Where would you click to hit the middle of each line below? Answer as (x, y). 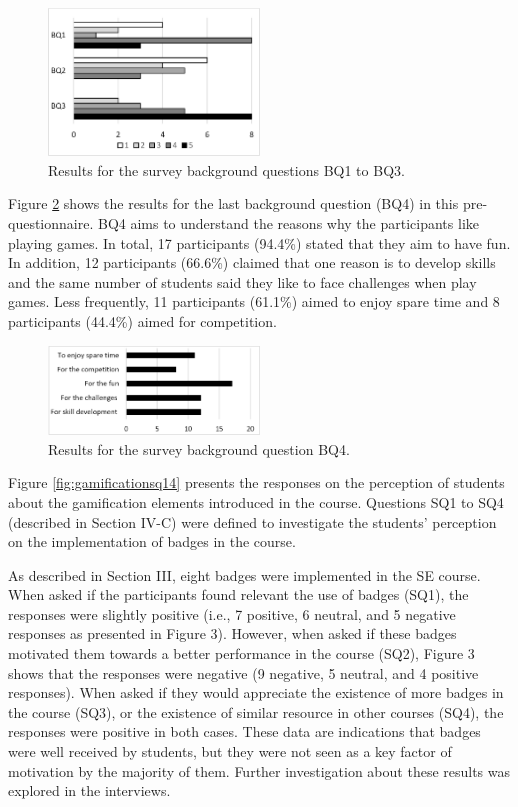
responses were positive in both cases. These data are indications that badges (244, 731)
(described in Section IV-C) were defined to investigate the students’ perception (252, 521)
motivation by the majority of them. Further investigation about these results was (259, 770)
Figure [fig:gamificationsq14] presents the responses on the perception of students (256, 482)
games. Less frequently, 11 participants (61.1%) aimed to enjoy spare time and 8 (254, 301)
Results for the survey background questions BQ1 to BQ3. (226, 169)
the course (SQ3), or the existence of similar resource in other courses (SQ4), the (256, 711)
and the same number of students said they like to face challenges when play (242, 281)
